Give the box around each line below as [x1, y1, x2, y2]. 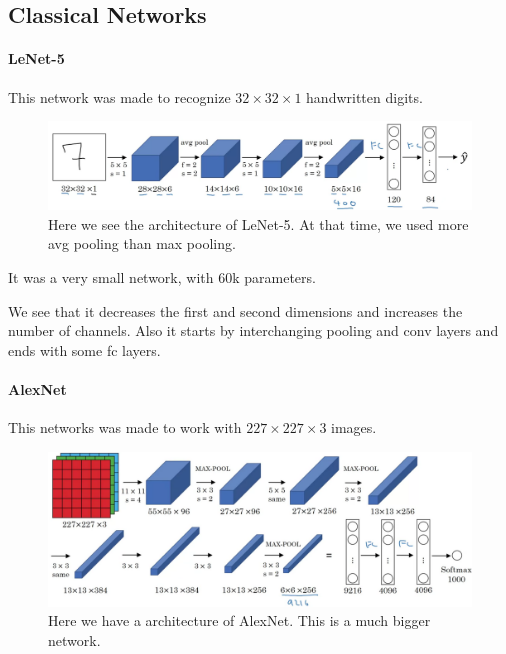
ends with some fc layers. [8, 339, 161, 360]
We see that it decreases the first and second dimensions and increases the [8, 300, 463, 321]
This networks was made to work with [8, 417, 242, 438]
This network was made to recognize [8, 86, 231, 107]
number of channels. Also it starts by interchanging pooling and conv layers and [8, 320, 499, 341]
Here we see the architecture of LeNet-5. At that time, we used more [48, 213, 469, 234]
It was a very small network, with [8, 266, 214, 287]
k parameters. [232, 266, 316, 287]
